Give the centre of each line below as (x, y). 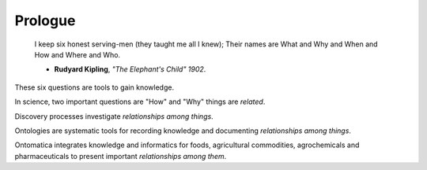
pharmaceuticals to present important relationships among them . (121, 156)
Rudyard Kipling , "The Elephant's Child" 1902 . (130, 69)
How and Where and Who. (77, 54)
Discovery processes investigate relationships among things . (114, 116)
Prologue (45, 20)
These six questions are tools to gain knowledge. (94, 87)
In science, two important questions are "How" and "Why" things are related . (140, 102)
